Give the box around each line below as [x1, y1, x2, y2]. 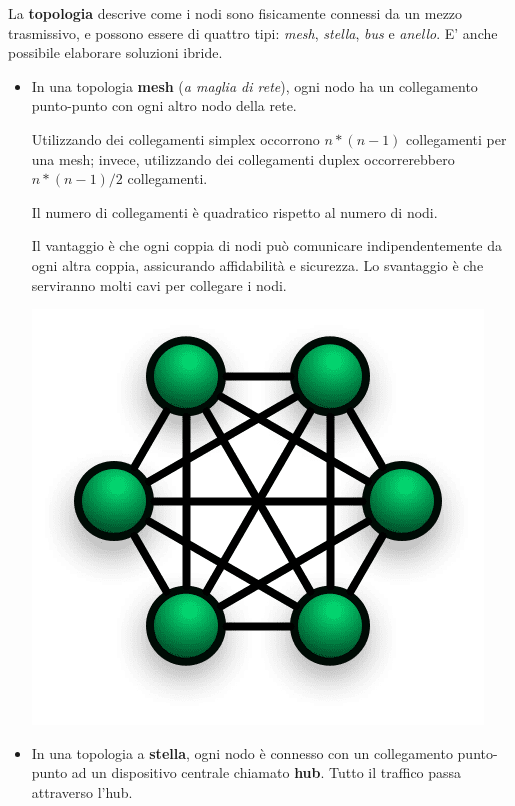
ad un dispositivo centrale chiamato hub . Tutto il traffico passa [71, 762, 462, 783]
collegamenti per [406, 128, 507, 149]
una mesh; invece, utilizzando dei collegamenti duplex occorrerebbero [31, 148, 455, 169]
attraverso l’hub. [31, 781, 133, 802]
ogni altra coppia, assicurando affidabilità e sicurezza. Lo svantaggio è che [31, 254, 484, 275]
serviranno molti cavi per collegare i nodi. [31, 274, 287, 295]
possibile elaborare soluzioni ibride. [8, 42, 223, 63]
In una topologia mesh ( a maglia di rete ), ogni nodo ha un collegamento [31, 75, 478, 96]
